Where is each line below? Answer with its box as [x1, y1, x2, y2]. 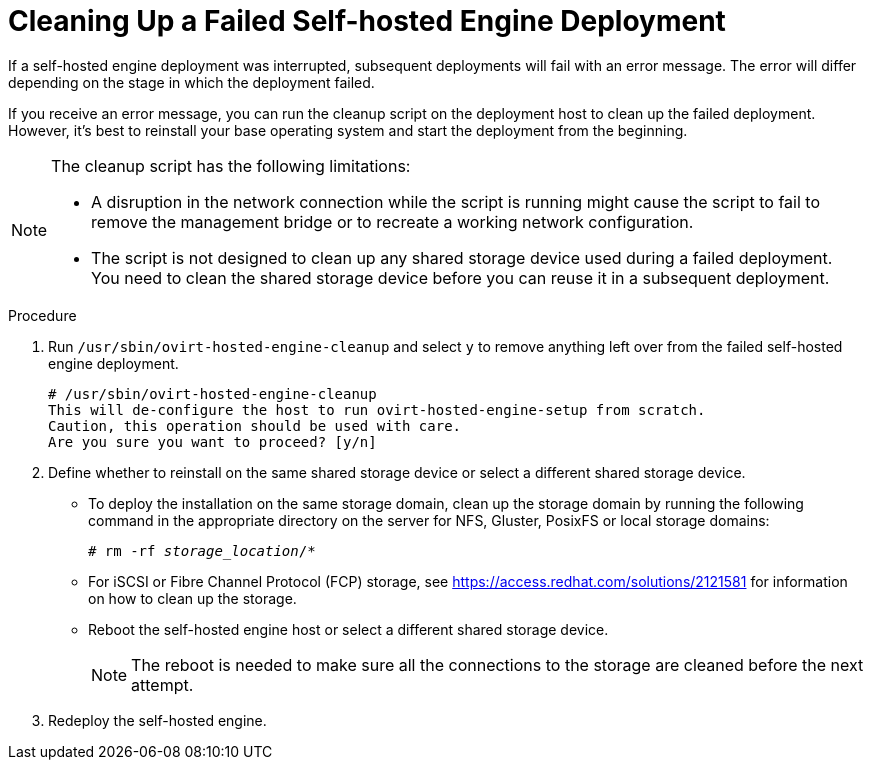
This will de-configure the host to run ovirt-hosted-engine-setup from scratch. [48, 401, 706, 418]
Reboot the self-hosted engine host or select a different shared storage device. [88, 620, 609, 638]
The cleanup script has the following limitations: [51, 155, 411, 176]
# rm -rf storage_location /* [88, 542, 316, 559]
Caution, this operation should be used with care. [48, 417, 462, 434]
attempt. [131, 674, 194, 695]
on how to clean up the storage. [88, 589, 297, 607]
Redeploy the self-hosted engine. [48, 711, 267, 729]
